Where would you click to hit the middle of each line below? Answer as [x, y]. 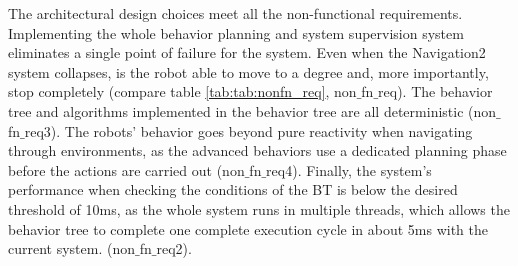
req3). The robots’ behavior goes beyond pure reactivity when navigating [248, 130]
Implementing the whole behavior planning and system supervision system [236, 32]
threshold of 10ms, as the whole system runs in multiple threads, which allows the [259, 208]
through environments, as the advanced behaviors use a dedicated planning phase [257, 150]
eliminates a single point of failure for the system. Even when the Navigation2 [247, 52]
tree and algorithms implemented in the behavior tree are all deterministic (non [252, 110]
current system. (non [72, 248]
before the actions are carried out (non [126, 169]
